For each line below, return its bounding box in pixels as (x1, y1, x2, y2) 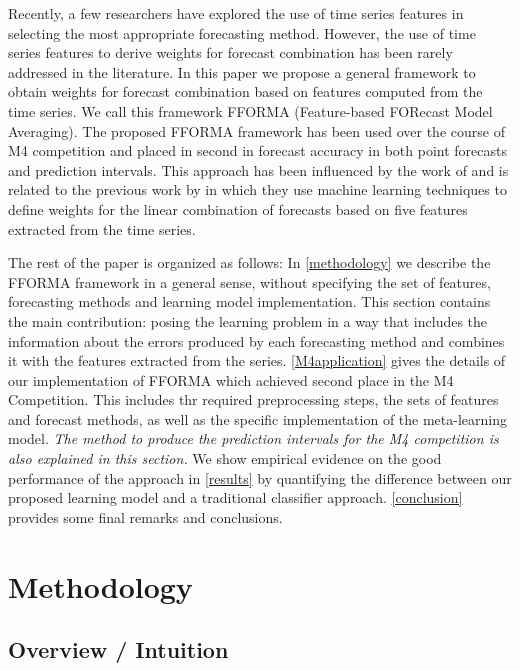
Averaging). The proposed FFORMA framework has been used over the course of (8, 120, 505, 141)
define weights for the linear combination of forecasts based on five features (8, 198, 468, 219)
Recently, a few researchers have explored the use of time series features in (8, 3, 464, 23)
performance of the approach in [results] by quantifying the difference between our (8, 467, 512, 488)
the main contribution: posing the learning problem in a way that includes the (8, 310, 488, 331)
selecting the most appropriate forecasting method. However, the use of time (8, 22, 476, 43)
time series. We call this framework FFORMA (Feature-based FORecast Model (8, 100, 493, 121)
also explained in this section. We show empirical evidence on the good (8, 448, 442, 469)
